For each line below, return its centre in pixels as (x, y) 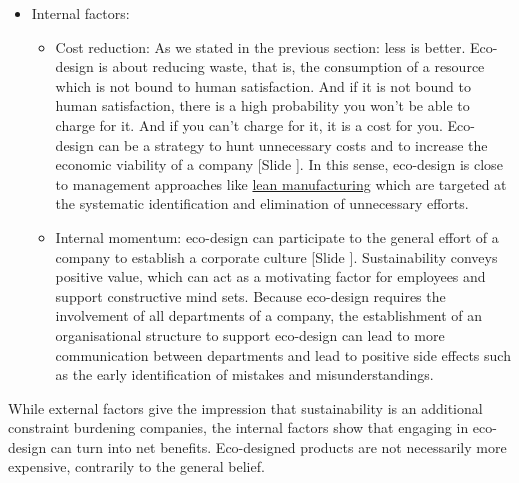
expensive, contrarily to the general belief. (136, 466)
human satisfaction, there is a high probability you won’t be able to (262, 105)
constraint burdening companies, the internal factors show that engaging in (238, 427)
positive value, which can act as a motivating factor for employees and (270, 276)
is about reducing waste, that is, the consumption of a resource (291, 66)
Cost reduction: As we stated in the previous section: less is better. (260, 46)
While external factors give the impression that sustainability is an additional (245, 407)
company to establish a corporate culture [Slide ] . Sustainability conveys (276, 256)
